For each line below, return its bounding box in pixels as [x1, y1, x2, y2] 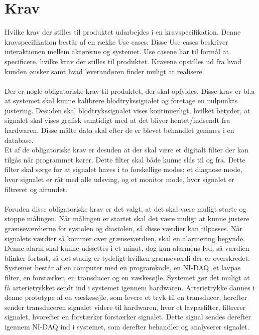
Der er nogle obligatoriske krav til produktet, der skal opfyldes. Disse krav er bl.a [5, 85, 255, 96]
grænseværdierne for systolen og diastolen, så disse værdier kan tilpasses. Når [5, 223, 242, 233]
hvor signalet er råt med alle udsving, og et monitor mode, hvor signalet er [5, 174, 234, 185]
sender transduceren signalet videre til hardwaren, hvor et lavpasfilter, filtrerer [5, 301, 246, 312]
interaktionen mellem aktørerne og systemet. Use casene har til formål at [5, 46, 229, 57]
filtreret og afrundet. [5, 184, 67, 194]
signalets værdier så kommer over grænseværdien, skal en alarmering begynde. [5, 233, 245, 243]
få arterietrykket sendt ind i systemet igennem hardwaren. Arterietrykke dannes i [5, 282, 255, 292]
